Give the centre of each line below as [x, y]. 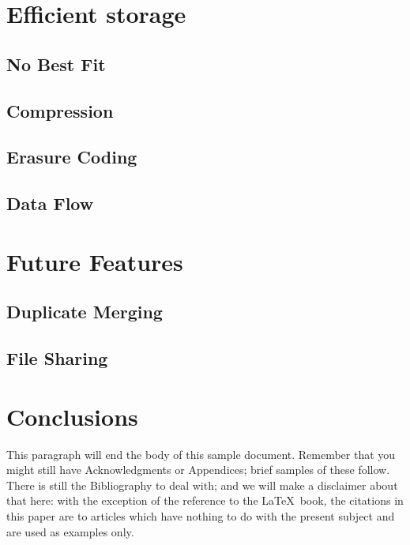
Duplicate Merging [85, 312]
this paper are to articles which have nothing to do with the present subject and [201, 515]
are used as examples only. [70, 531]
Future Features [95, 261]
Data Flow [50, 203]
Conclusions [72, 416]
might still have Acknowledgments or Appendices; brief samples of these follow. [198, 470]
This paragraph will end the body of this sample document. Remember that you [201, 454]
